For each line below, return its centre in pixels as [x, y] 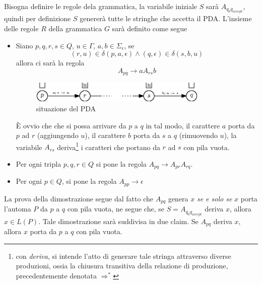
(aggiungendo [58, 135]
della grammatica [75, 28]
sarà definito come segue [150, 28]
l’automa [18, 209]
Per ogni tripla [39, 164]
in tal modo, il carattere [183, 125]
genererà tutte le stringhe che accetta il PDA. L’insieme [166, 18]
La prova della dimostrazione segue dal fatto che [79, 198]
